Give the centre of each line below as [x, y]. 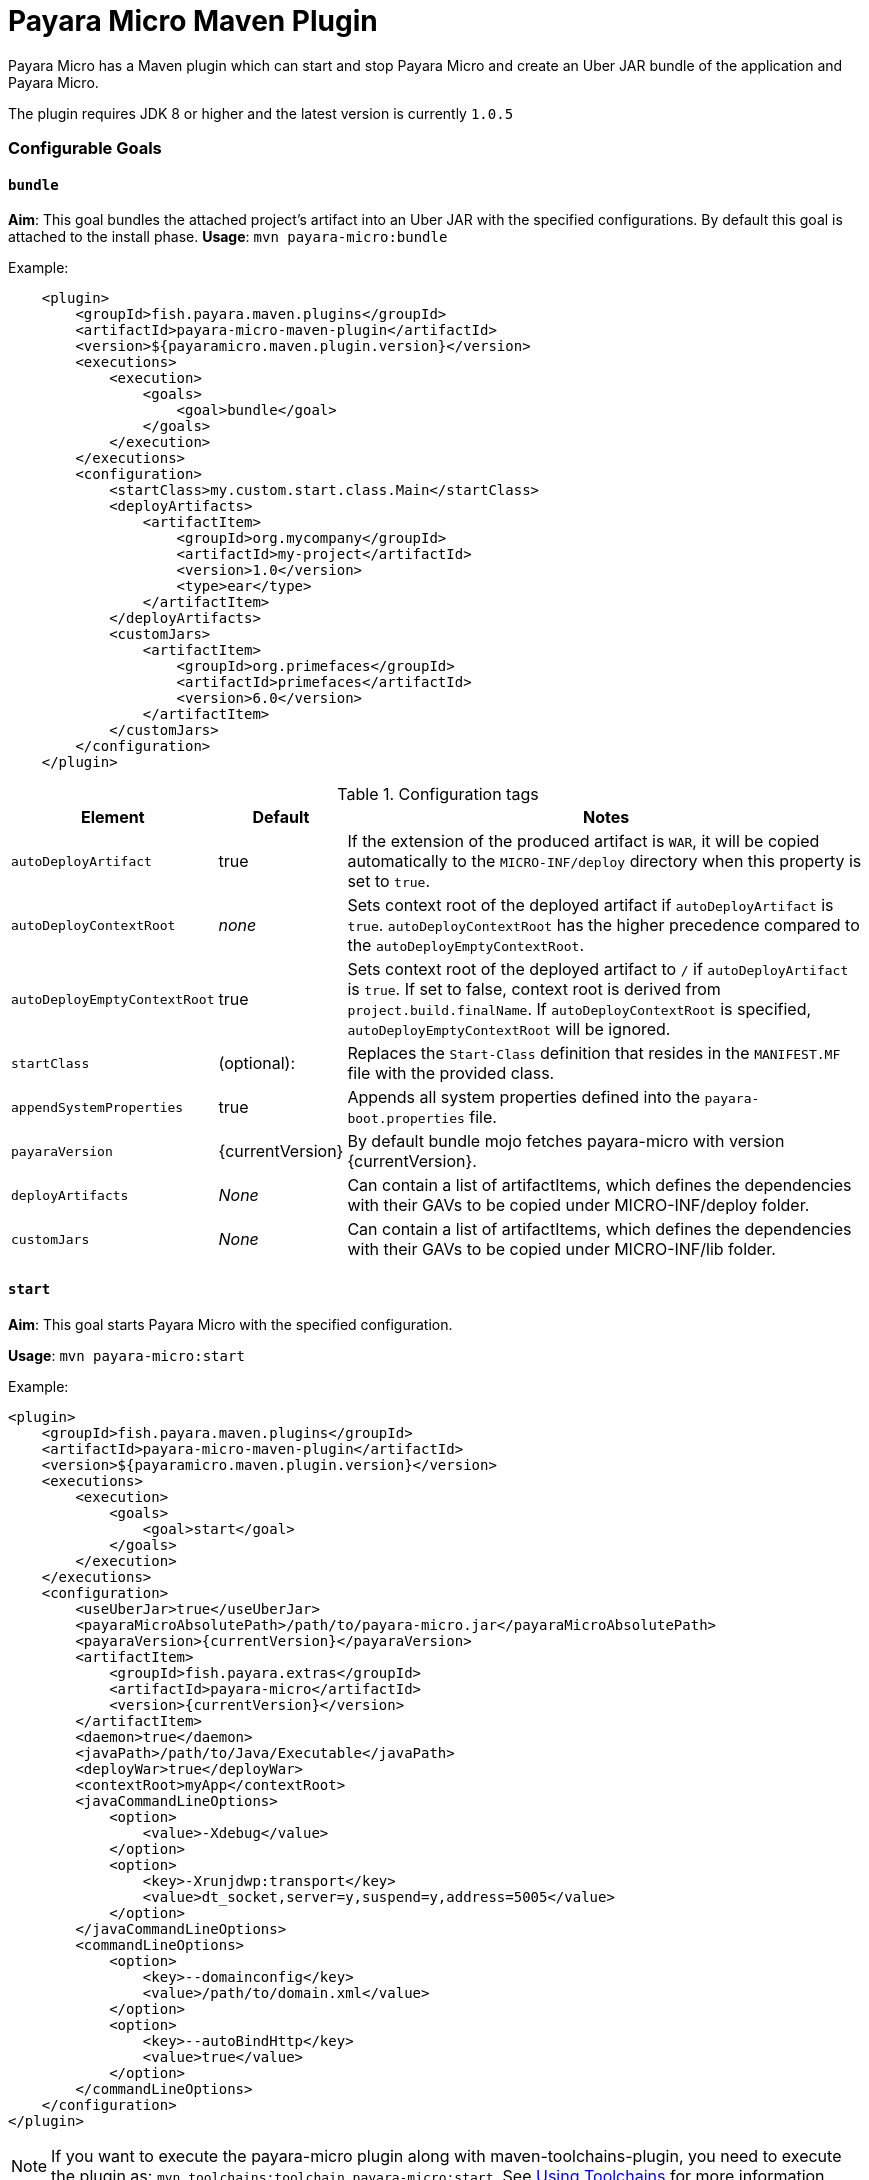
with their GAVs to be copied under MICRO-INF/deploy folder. [578, 1205]
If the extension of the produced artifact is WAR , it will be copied [583, 841]
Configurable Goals [85, 148]
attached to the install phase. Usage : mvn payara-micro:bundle [228, 237]
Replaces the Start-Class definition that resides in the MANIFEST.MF [594, 1053]
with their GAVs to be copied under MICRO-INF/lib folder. [561, 1249]
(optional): [257, 1063]
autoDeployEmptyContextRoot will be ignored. [509, 1029]
